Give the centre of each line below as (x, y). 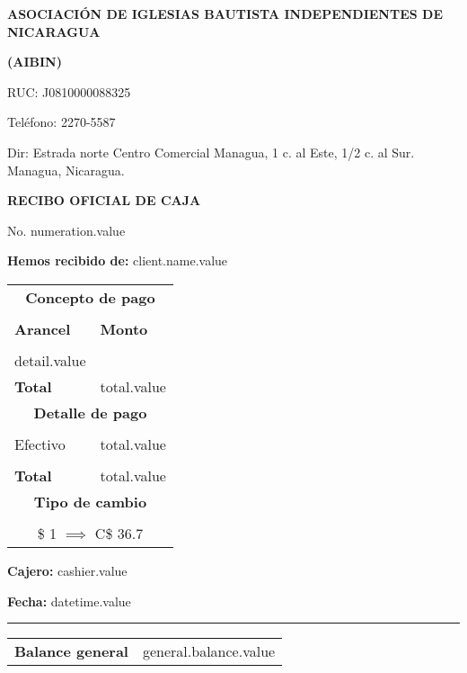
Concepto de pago (90, 297)
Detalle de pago (90, 412)
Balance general (71, 651)
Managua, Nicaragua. (66, 170)
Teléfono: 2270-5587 (62, 122)
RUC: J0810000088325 (69, 91)
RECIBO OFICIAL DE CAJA (104, 200)
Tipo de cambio (90, 501)
